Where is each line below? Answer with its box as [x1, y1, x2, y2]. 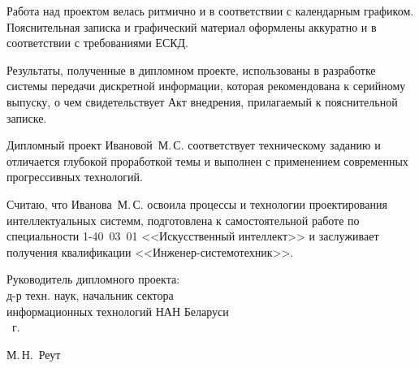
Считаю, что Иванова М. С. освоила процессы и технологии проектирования [6, 195, 387, 212]
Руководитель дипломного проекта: [6, 271, 180, 288]
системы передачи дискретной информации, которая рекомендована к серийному [6, 77, 406, 94]
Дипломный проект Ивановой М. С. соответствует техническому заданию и [6, 136, 381, 154]
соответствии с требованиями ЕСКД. [6, 34, 189, 51]
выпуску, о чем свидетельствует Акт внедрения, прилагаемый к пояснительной [6, 93, 398, 110]
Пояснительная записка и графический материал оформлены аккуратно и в [6, 18, 377, 35]
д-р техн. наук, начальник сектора [6, 286, 174, 303]
